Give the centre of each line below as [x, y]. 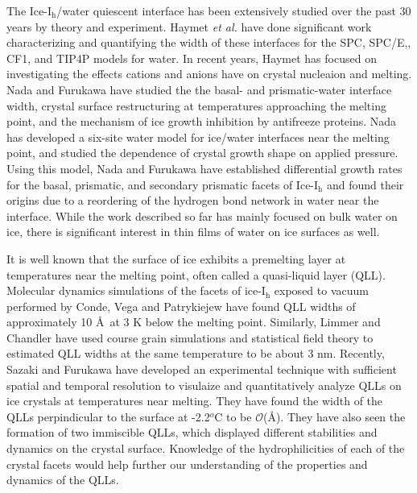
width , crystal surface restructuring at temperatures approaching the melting [196, 105]
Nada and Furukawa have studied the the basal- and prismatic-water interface [199, 89]
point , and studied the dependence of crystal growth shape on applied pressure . [202, 153]
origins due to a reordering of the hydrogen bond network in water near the [193, 200]
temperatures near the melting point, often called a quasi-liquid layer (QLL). [196, 274]
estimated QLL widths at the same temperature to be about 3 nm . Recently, [196, 353]
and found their [365, 184]
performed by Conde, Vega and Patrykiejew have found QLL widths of [181, 306]
